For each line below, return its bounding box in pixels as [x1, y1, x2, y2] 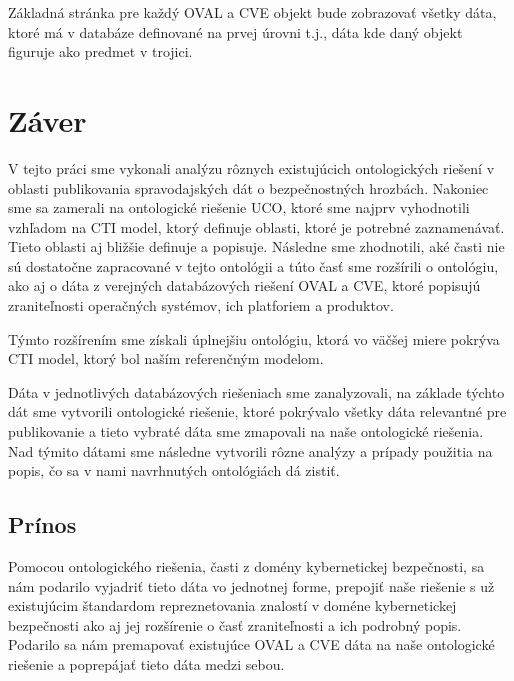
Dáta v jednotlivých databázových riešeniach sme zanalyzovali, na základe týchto [8, 381, 505, 402]
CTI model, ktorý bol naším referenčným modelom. [8, 348, 324, 369]
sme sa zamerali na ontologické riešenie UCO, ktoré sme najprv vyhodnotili [8, 197, 470, 218]
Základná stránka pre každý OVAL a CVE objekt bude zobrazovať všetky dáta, [8, 2, 497, 22]
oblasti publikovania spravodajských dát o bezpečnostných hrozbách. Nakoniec [8, 177, 489, 198]
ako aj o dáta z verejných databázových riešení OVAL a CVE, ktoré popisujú [8, 275, 481, 296]
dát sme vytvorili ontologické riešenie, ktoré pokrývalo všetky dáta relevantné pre [8, 401, 507, 422]
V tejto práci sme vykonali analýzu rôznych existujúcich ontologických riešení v [8, 157, 495, 178]
